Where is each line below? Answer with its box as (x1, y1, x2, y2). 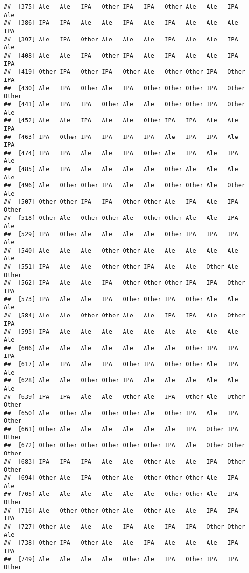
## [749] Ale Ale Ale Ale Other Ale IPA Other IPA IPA (4, 555, 238, 563)
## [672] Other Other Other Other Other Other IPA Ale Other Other (4, 442, 245, 449)
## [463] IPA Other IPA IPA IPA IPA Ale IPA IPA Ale (4, 133, 238, 140)
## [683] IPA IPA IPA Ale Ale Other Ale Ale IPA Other (4, 458, 245, 465)
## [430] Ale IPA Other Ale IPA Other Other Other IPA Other (4, 84, 245, 92)
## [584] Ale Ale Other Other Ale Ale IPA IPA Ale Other (4, 312, 245, 319)
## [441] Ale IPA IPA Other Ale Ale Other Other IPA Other (4, 100, 245, 108)
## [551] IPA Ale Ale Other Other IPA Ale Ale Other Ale (4, 263, 238, 270)
